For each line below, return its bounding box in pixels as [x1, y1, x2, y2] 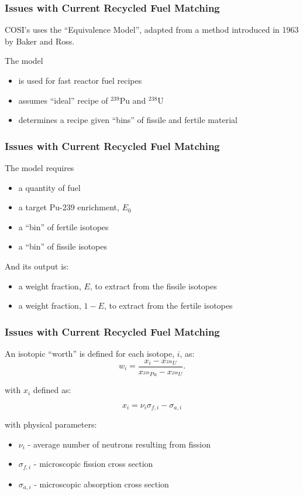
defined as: [33, 384, 71, 396]
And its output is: [5, 260, 69, 272]
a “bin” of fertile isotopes [18, 220, 109, 233]
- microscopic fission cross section [33, 458, 153, 470]
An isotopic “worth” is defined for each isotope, [5, 347, 175, 359]
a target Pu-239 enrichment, [18, 201, 119, 213]
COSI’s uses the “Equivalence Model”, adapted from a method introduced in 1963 [5, 23, 299, 36]
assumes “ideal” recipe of [18, 94, 108, 106]
